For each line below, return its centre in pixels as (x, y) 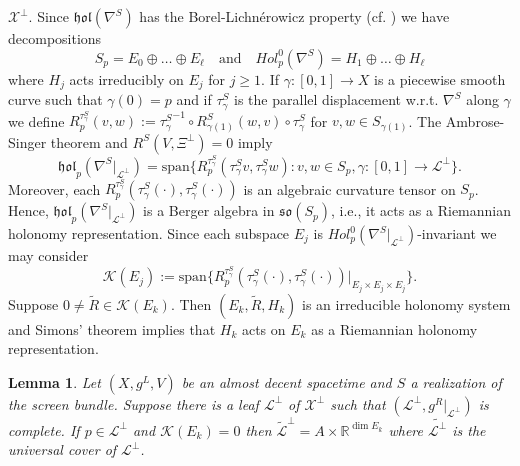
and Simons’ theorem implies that (112, 328)
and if (194, 99)
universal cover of (62, 449)
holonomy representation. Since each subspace (149, 233)
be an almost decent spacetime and (286, 381)
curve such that (55, 99)
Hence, (28, 210)
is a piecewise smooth (440, 78)
